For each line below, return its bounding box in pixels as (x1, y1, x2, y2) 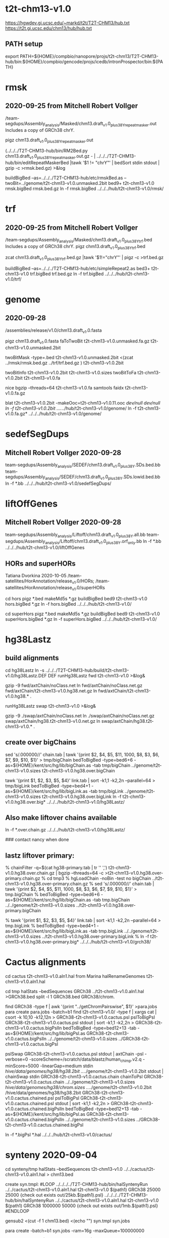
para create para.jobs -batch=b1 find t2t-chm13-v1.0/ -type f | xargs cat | (5, 1009, 157, 1015)
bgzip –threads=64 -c (58, 870, 104, 876)
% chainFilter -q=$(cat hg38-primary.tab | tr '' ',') (5, 865, 107, 871)
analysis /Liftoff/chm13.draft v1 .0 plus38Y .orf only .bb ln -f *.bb (45, 538, 161, 546)
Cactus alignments (5, 957, 86, 968)
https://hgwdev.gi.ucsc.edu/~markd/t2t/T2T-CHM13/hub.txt (5, 20, 130, 26)
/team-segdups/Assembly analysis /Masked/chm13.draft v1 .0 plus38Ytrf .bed (5, 237, 152, 244)
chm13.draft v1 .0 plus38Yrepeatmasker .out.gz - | (5, 153, 96, 161)
